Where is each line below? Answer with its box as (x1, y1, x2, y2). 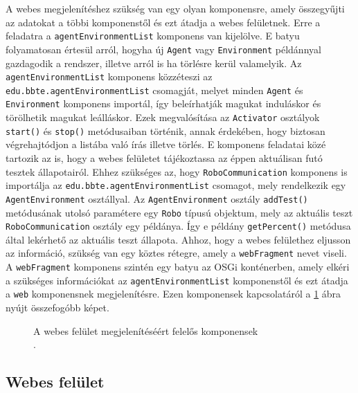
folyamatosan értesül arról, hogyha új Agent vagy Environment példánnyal (6, 42, 321, 56)
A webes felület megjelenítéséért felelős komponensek (33, 323, 258, 338)
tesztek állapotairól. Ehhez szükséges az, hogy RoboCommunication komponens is (6, 164, 348, 179)
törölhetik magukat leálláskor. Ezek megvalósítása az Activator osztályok (6, 110, 320, 125)
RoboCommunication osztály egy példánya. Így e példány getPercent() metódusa (6, 219, 351, 233)
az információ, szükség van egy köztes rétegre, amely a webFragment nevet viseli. (6, 246, 347, 260)
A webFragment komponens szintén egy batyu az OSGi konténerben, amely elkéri (6, 259, 350, 274)
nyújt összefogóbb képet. (6, 300, 109, 315)
